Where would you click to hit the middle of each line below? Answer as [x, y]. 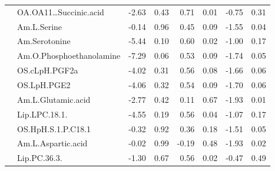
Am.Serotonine [44, 41]
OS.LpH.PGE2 [44, 84]
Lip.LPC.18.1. [42, 114]
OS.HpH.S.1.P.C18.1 [54, 128]
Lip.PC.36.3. [40, 158]
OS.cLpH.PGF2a [48, 70]
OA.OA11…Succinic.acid [61, 11]
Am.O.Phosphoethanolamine [69, 56]
